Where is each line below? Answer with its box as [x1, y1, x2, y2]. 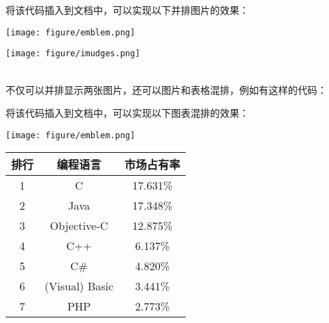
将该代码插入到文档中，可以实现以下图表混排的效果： [6, 106, 249, 120]
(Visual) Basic [45, 278, 114, 295]
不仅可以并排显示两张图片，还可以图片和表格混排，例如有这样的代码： [6, 82, 327, 97]
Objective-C [49, 217, 109, 234]
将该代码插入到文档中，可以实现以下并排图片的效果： [6, 3, 249, 17]
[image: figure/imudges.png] [6, 49, 141, 59]
